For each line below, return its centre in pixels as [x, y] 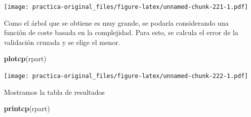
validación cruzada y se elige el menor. [62, 42]
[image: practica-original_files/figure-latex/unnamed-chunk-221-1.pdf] [126, 7]
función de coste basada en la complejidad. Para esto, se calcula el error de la [121, 32]
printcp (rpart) [27, 108]
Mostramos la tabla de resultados [54, 92]
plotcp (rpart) [25, 58]
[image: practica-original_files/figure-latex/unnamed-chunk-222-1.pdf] [126, 76]
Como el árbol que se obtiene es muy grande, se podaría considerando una [116, 22]
